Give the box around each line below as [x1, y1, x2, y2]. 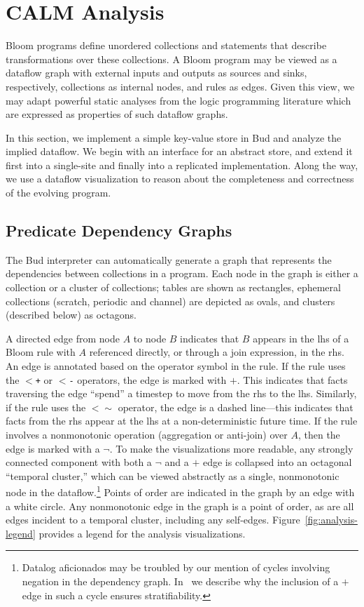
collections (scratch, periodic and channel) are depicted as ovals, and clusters [6, 293, 335, 308]
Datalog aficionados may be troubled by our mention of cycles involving [22, 560, 330, 575]
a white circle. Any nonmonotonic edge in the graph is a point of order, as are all [6, 498, 354, 513]
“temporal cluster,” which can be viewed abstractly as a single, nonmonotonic [6, 468, 339, 483]
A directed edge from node [6, 331, 120, 345]
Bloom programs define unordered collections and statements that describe [6, 38, 327, 53]
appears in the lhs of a [253, 331, 349, 345]
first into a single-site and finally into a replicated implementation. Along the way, [6, 157, 358, 172]
